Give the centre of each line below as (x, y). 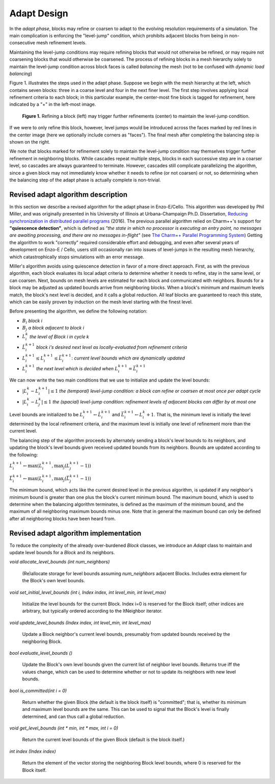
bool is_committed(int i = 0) (38, 691)
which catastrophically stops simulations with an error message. (77, 257)
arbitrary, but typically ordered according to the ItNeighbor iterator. (92, 611)
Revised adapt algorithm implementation (75, 533)
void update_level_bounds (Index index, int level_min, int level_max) (80, 623)
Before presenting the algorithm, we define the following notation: (78, 311)
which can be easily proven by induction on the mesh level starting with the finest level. (101, 302)
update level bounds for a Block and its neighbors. (62, 553)
